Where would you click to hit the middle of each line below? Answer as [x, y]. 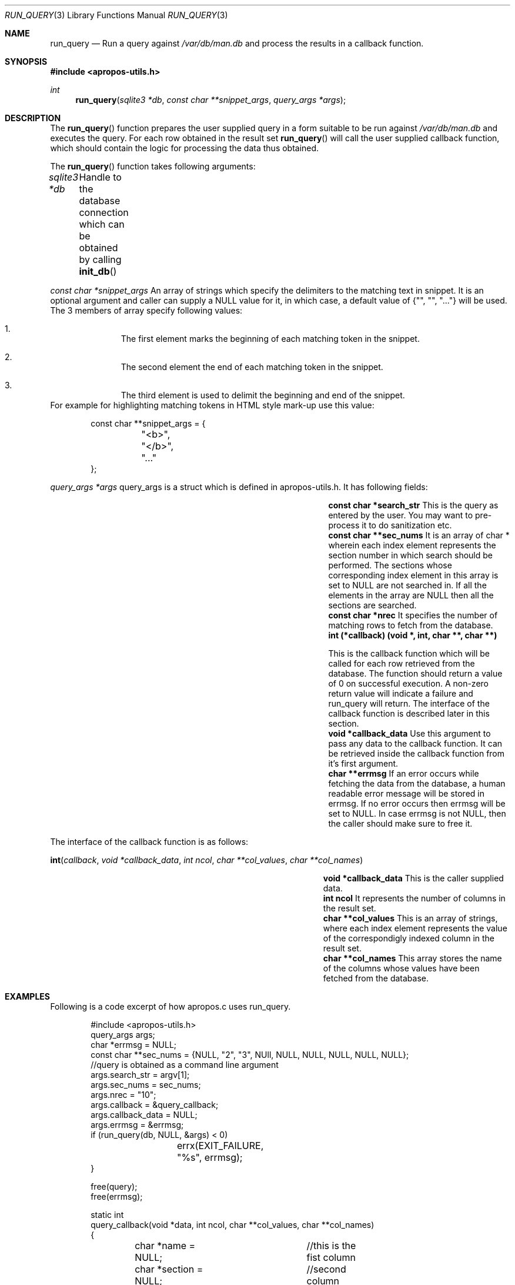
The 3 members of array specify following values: [146, 310]
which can [102, 224]
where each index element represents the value [415, 928]
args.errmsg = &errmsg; [137, 1125]
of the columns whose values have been [401, 968]
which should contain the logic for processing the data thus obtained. [185, 148]
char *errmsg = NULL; [134, 1045]
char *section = [169, 1269]
